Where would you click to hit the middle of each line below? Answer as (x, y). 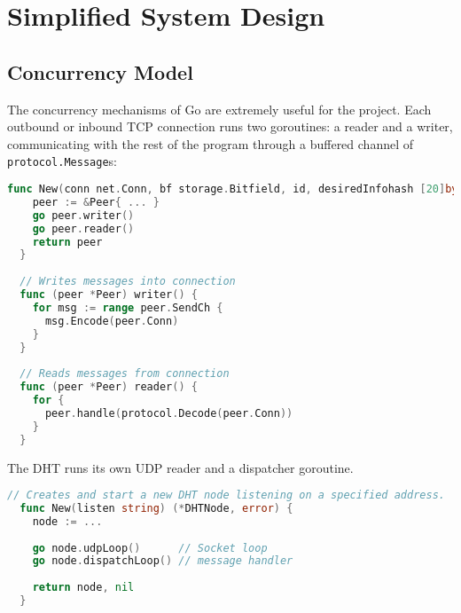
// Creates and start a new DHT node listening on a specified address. (226, 495)
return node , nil (83, 588)
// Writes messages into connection (128, 282)
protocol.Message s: (62, 161)
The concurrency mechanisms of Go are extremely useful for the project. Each (219, 109)
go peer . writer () (83, 215)
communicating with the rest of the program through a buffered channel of (211, 143)
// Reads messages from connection (125, 374)
